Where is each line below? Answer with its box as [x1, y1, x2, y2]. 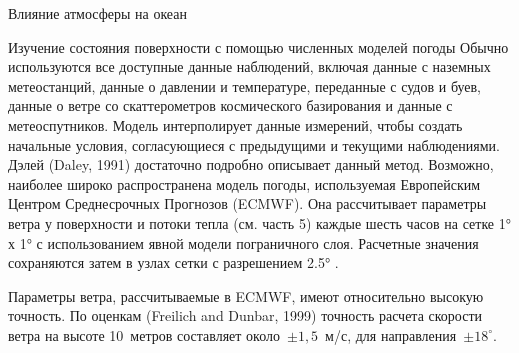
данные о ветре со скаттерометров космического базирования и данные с [8, 95, 453, 116]
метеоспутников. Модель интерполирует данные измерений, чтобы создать [8, 114, 463, 135]
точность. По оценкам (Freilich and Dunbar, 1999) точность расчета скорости [8, 305, 483, 326]
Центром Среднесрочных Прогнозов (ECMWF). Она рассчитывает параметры [8, 193, 487, 214]
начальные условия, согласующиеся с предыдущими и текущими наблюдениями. [8, 134, 500, 155]
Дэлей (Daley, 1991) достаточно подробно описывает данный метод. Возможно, [8, 154, 494, 175]
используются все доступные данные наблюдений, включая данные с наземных [8, 56, 491, 77]
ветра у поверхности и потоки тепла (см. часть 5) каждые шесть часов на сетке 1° [8, 212, 511, 233]
